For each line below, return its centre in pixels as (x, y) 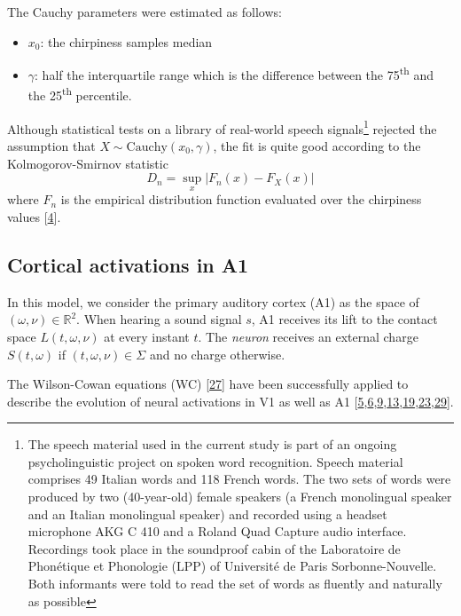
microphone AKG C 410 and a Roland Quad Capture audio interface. (217, 531)
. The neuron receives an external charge (308, 336)
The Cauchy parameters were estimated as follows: (145, 12)
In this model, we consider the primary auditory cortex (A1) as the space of (213, 301)
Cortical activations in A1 (128, 264)
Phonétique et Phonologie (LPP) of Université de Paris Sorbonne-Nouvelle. (232, 566)
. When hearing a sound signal (159, 319)
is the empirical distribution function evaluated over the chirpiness (241, 199)
